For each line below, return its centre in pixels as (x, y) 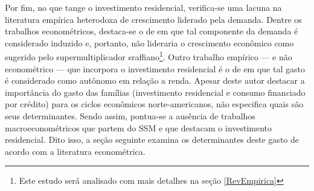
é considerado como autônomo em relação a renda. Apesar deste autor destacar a (155, 80)
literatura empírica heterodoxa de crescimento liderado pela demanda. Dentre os (153, 19)
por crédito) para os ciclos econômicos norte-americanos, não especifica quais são (154, 104)
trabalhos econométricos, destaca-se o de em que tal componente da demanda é (152, 31)
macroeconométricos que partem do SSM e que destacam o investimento (139, 127)
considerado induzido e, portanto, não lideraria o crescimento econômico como (149, 42)
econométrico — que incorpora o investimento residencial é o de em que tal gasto (155, 68)
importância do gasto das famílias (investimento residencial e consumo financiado (155, 92)
